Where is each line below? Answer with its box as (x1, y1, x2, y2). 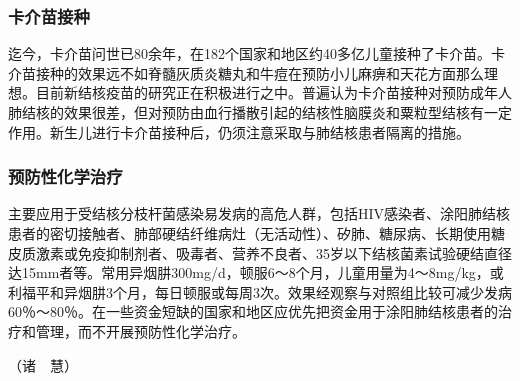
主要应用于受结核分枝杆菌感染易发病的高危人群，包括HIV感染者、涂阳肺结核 (8, 203, 511, 224)
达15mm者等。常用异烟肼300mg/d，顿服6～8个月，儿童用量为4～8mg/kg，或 (8, 262, 504, 283)
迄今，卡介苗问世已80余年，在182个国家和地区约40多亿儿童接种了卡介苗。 (8, 43, 491, 64)
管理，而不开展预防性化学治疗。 (35, 320, 246, 341)
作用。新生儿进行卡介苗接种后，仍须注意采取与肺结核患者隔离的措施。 (8, 121, 470, 142)
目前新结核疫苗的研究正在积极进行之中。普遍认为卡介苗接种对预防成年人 (35, 82, 512, 103)
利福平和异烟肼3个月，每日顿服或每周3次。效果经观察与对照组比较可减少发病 (8, 281, 512, 302)
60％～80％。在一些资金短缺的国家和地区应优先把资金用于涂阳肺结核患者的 (8, 301, 498, 322)
